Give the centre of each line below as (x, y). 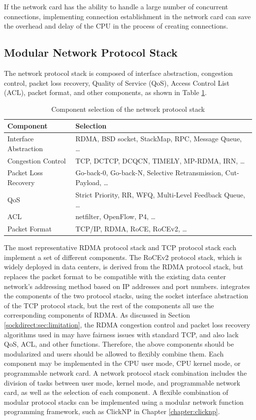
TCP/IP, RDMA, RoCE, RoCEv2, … (131, 229)
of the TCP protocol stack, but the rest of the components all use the (109, 305)
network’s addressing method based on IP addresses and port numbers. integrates (127, 286)
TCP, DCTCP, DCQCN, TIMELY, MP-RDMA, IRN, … (160, 160)
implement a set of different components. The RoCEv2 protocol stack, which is (123, 257)
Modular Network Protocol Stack (91, 52)
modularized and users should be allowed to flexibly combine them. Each (114, 353)
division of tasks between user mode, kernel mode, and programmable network (122, 382)
